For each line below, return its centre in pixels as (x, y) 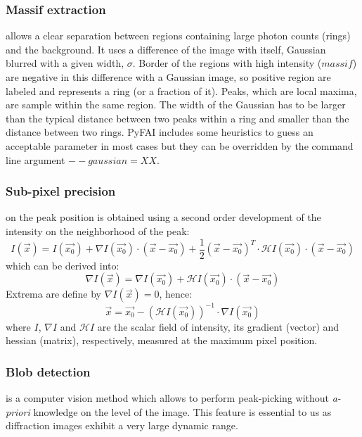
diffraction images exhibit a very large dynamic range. (122, 425)
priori (18, 411)
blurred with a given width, (65, 63)
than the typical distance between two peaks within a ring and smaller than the (177, 118)
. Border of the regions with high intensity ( (227, 63)
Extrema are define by (53, 294)
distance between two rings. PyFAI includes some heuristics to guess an (160, 132)
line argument (35, 159)
